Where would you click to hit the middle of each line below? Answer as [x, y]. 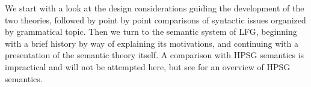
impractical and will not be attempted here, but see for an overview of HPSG [148, 66]
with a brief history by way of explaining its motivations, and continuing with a [152, 43]
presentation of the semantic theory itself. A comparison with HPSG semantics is [155, 55]
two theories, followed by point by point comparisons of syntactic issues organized [155, 19]
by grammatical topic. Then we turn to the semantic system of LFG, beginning [151, 31]
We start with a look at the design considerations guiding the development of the [155, 8]
